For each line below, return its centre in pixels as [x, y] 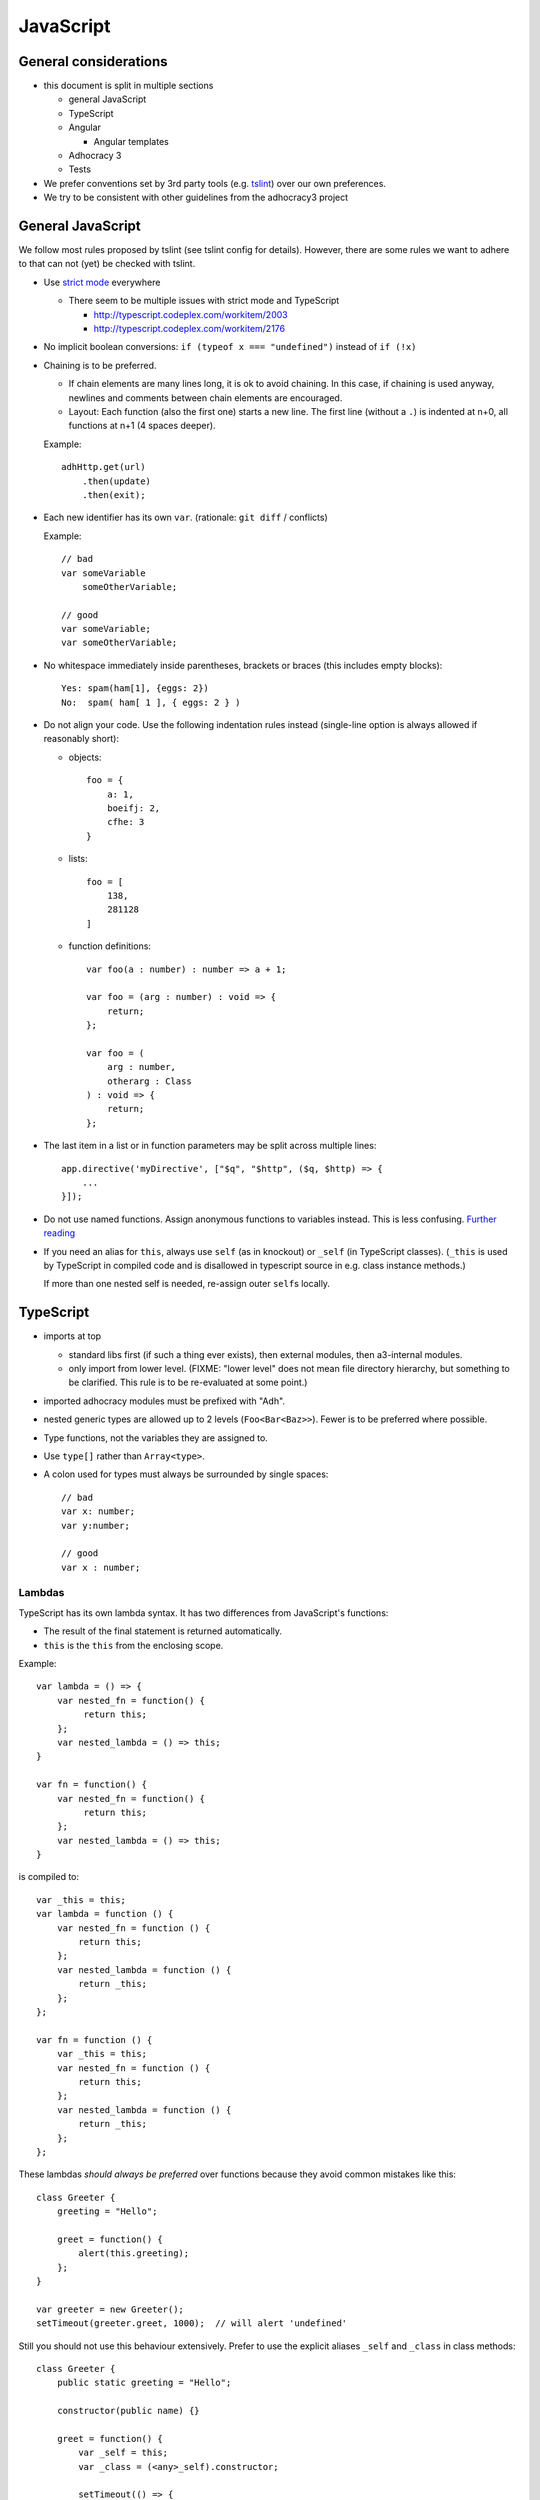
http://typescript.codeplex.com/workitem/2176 [189, 329]
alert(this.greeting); [134, 2253]
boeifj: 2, [133, 808]
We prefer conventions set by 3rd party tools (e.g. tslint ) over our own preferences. [215, 183]
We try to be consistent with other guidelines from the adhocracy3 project [196, 197]
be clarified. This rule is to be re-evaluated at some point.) [188, 1382]
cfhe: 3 [125, 822]
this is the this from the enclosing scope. [133, 1645]
